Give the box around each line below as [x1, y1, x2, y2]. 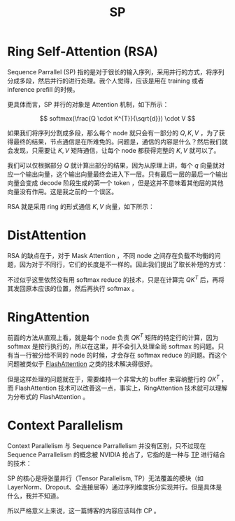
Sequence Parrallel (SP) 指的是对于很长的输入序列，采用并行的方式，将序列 [7, 67, 225, 76]
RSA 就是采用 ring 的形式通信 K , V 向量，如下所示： [7, 202, 155, 210]
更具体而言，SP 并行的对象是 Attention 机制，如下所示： [7, 100, 169, 109]
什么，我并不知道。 [7, 492, 63, 500]
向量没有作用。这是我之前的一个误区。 [7, 187, 117, 196]
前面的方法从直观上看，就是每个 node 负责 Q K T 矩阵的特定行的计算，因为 [7, 332, 219, 342]
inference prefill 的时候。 [7, 85, 79, 93]
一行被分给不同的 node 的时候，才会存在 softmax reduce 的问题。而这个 [19, 351, 227, 360]
